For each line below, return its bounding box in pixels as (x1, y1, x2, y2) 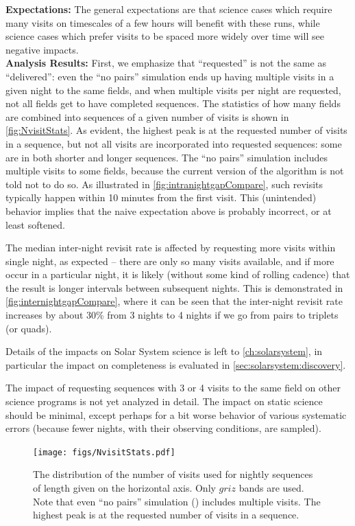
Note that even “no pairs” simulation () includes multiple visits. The (33, 494, 321, 508)
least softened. (5, 217, 65, 231)
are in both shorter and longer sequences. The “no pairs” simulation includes (5, 150, 328, 164)
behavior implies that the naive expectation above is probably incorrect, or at (5, 203, 332, 218)
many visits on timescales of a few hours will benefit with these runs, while (5, 15, 320, 30)
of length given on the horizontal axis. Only (33, 481, 216, 495)
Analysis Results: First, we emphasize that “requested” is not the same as (5, 56, 326, 70)
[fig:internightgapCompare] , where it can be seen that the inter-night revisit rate (5, 294, 343, 308)
